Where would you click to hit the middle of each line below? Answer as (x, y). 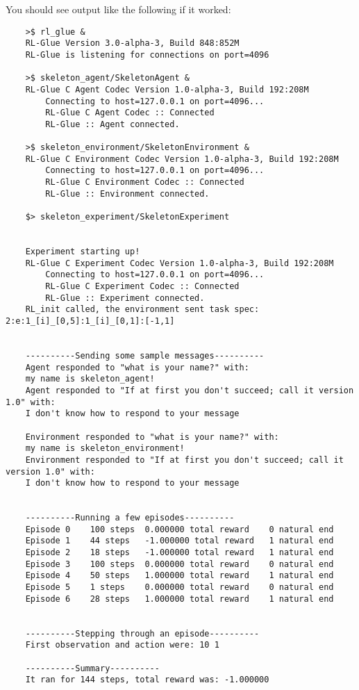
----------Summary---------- (92, 668)
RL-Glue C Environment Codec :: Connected (145, 182)
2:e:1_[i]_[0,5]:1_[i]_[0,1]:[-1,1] (90, 321)
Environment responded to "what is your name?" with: (152, 437)
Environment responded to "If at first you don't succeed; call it (184, 460)
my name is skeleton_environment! (105, 449)
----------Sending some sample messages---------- (145, 355)
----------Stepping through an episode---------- (142, 633)
